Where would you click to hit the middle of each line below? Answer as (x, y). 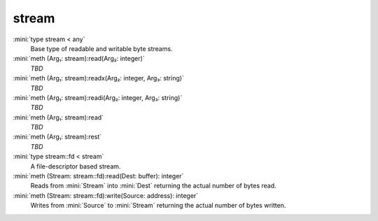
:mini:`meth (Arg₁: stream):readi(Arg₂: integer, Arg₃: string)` (98, 97)
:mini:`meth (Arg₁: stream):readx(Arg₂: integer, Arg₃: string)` (99, 78)
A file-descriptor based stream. (76, 166)
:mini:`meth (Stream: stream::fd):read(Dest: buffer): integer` (98, 176)
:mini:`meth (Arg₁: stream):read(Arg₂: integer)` (79, 59)
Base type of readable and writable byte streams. (101, 48)
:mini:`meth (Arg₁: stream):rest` (57, 137)
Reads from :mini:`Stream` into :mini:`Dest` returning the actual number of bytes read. (153, 186)
